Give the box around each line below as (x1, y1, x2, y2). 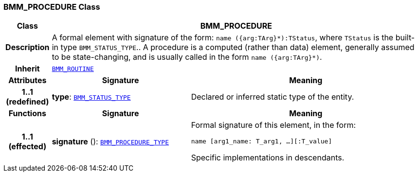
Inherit (15, 64, 40, 74)
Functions (8, 108, 46, 119)
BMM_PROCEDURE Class (3, 2, 100, 12)
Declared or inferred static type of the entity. (191, 92, 354, 102)
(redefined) (6, 97, 49, 107)
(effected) (8, 141, 47, 151)
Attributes (8, 75, 47, 86)
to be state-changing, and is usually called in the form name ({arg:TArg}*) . (52, 52, 322, 62)
